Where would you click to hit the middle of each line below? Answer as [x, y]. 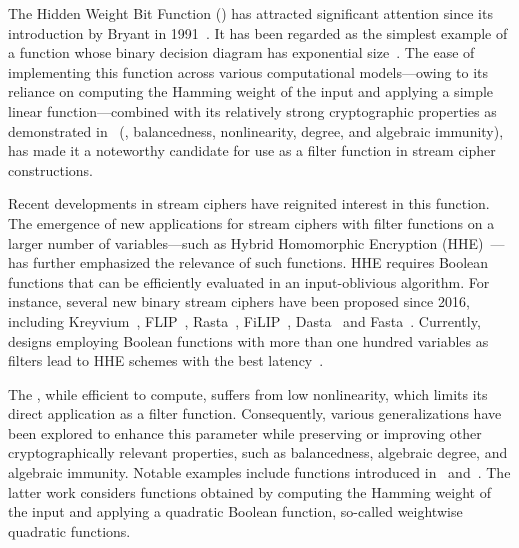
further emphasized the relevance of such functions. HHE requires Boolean [260, 262]
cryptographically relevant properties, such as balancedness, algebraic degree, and [258, 452]
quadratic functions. [69, 530]
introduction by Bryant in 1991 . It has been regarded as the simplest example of [258, 32]
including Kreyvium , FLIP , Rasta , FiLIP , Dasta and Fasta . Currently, [244, 320]
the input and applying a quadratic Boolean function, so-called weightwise [235, 511]
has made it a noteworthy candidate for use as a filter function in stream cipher [252, 150]
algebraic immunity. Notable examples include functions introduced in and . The [259, 472]
